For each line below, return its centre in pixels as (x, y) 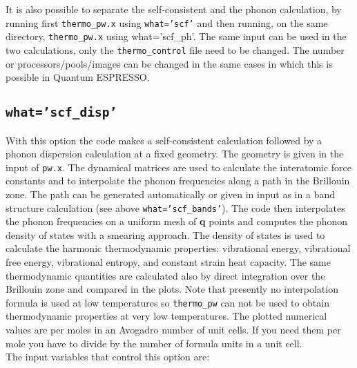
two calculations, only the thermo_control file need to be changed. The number (175, 49)
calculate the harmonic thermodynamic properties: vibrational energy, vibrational (178, 248)
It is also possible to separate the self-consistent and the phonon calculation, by (174, 9)
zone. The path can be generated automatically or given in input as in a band (170, 194)
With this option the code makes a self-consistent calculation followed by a (164, 140)
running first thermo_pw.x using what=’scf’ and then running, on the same (167, 22)
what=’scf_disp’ (61, 113)
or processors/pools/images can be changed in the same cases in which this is (169, 63)
